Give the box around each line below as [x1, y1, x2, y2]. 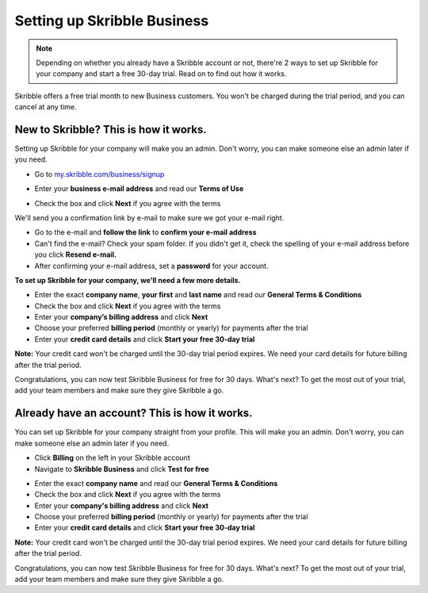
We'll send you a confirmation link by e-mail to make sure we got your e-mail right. [14, 212, 285, 222]
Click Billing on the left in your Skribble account [34, 453, 190, 463]
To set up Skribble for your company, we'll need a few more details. [14, 275, 241, 285]
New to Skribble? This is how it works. [14, 123, 208, 136]
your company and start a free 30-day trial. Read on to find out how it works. [36, 69, 287, 78]
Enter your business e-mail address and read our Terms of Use [34, 184, 244, 193]
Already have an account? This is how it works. [14, 407, 253, 420]
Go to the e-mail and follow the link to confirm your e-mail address [34, 228, 257, 237]
